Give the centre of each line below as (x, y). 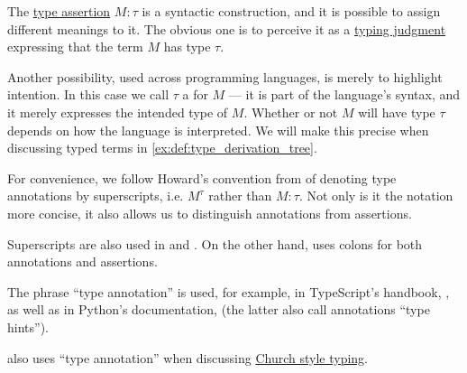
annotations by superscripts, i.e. (96, 196)
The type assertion (59, 11)
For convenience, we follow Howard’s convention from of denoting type (202, 177)
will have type (397, 112)
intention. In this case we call (88, 94)
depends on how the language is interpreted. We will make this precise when (218, 130)
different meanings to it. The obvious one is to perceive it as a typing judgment (227, 28)
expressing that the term (75, 47)
